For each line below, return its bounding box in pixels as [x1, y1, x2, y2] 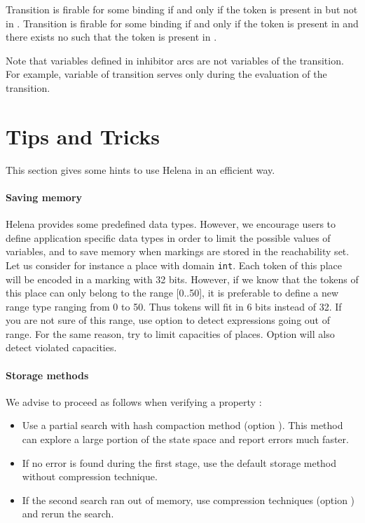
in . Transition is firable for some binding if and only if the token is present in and [6, 15, 359, 30]
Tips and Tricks [6, 121, 160, 150]
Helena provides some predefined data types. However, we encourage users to [6, 217, 336, 231]
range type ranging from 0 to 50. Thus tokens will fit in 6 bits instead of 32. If [6, 299, 342, 313]
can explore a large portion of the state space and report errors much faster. [22, 432, 349, 447]
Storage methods [6, 367, 89, 382]
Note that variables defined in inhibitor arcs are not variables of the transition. [6, 53, 344, 67]
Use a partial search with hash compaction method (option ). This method [22, 418, 343, 433]
